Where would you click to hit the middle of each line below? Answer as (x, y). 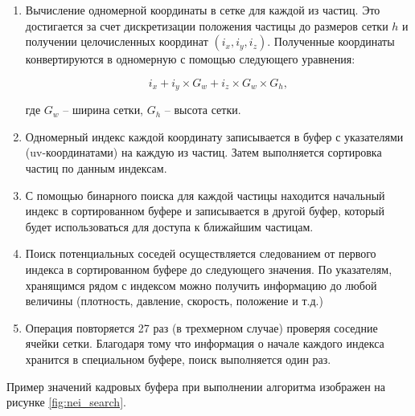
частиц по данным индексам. (96, 168)
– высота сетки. (203, 110)
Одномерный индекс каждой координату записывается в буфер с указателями (214, 136)
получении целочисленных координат (117, 41)
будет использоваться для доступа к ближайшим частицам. (169, 226)
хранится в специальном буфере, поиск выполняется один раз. (178, 359)
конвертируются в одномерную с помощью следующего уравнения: (190, 59)
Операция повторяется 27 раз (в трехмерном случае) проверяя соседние (201, 327)
